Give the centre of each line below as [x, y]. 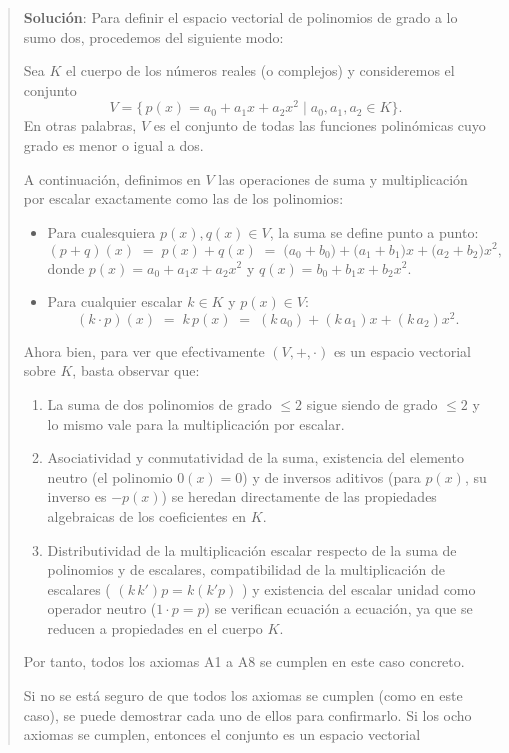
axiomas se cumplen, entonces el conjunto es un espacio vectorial [222, 734]
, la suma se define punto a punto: [374, 231]
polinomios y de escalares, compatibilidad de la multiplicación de [246, 569]
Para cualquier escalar [115, 301]
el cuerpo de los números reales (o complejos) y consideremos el [260, 70]
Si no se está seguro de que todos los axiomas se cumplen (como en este [243, 695]
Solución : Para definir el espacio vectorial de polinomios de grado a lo [240, 17]
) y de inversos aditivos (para [331, 476]
